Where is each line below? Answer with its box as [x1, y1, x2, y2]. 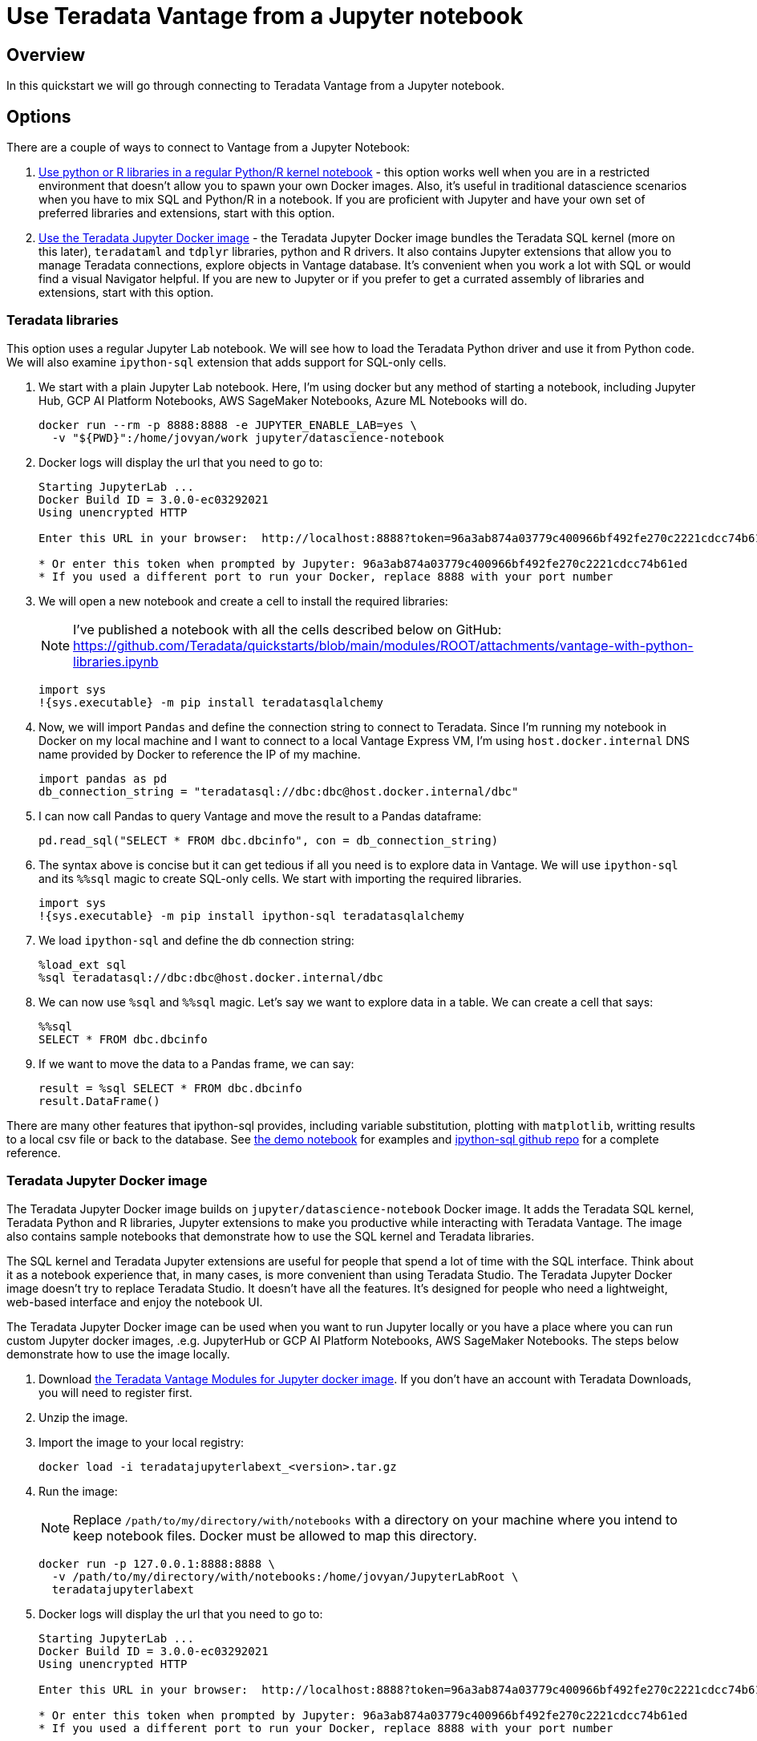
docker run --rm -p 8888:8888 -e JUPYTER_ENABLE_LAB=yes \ [38, 418, 418, 431]
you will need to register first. [38, 1385, 192, 1399]
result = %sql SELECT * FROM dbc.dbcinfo [38, 1081, 302, 1095]
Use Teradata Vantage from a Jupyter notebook [6, 2, 524, 30]
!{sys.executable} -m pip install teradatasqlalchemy [38, 695, 383, 709]
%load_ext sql [38, 958, 127, 971]
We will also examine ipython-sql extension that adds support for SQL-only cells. [6, 354, 447, 369]
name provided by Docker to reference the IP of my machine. [38, 747, 361, 761]
